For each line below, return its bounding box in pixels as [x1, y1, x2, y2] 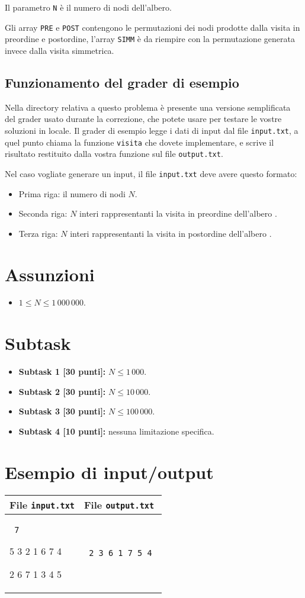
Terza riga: [18, 227, 58, 239]
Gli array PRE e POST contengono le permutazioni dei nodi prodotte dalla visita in [5, 21, 300, 33]
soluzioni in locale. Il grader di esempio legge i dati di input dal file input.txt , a [5, 124, 298, 136]
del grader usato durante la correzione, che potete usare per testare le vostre [5, 112, 282, 125]
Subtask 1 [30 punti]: [18, 365, 106, 378]
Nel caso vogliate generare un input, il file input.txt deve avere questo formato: [5, 167, 297, 179]
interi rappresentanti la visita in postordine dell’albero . [70, 227, 272, 239]
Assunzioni [5, 262, 95, 286]
